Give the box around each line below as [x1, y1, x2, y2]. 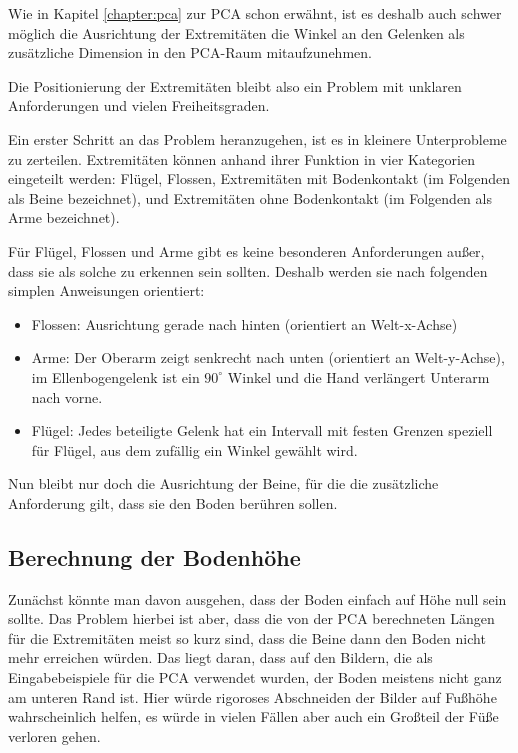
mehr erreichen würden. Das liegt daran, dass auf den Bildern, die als [8, 647, 433, 668]
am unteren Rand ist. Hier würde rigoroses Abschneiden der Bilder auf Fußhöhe [8, 686, 497, 707]
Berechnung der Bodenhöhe [8, 541, 301, 572]
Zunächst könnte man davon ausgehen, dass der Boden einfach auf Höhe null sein [8, 588, 507, 609]
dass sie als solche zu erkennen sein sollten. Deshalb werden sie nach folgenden [8, 260, 488, 281]
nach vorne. [31, 386, 103, 407]
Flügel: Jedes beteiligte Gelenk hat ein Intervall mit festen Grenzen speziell [31, 420, 493, 441]
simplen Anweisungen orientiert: [8, 280, 205, 301]
